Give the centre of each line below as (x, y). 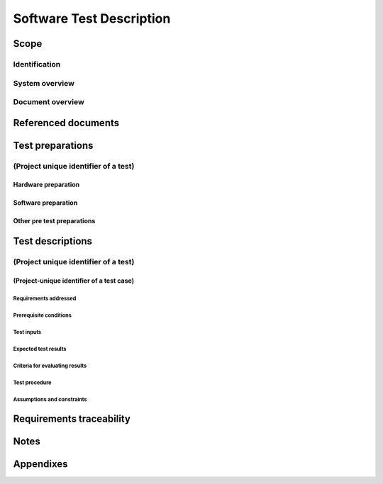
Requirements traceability (72, 418)
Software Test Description (92, 18)
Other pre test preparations (54, 221)
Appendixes (40, 464)
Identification (37, 64)
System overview (44, 83)
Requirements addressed (45, 298)
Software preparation (45, 203)
